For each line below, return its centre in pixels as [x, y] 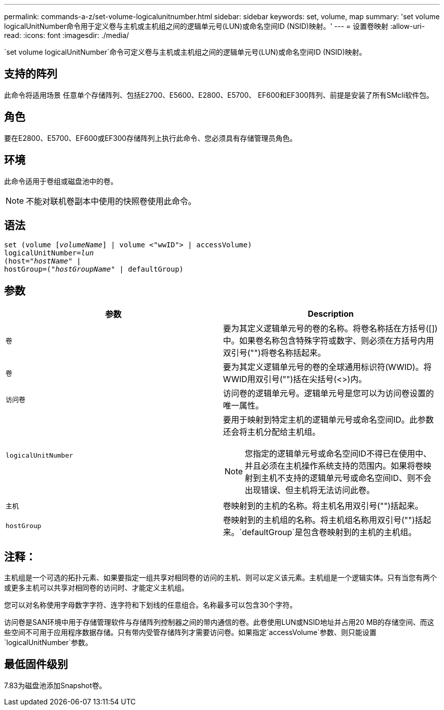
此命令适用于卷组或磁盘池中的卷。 [61, 181]
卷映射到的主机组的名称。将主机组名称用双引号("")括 [323, 520]
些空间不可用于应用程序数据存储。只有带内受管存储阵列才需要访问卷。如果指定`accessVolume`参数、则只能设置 [190, 632]
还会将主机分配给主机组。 [272, 432]
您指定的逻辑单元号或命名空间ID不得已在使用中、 [338, 454]
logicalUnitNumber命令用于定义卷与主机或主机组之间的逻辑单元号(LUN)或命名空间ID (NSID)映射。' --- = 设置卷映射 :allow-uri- [215, 26]
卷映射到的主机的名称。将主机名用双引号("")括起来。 [323, 506]
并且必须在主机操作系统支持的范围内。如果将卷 [334, 466]
